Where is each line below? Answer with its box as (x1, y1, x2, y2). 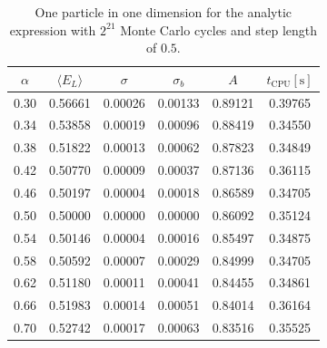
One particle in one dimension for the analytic (35, 3, 292, 21)
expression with (9, 20, 96, 39)
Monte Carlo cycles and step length (120, 20, 318, 39)
